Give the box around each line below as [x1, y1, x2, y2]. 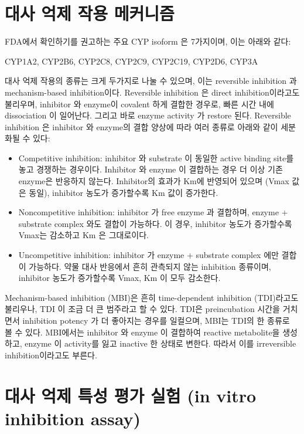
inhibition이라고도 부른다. [5, 348, 97, 361]
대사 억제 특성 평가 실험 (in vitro [5, 383, 257, 407]
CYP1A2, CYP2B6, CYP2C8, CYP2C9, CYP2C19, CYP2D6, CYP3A [5, 55, 258, 67]
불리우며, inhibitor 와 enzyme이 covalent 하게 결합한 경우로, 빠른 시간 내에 [5, 97, 274, 110]
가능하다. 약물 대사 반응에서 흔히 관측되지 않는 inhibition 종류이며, [29, 260, 271, 272]
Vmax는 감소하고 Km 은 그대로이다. [18, 229, 149, 241]
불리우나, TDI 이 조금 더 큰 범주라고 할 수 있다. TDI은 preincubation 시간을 [5, 303, 280, 315]
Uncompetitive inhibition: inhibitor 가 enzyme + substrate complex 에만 [18, 249, 279, 261]
